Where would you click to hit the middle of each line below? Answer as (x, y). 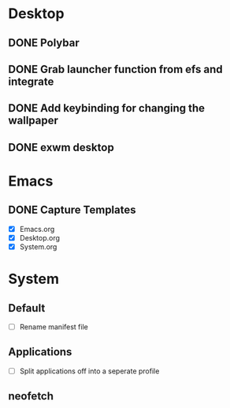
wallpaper (33, 121)
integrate (31, 81)
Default (27, 308)
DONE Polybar (44, 43)
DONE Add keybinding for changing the (107, 108)
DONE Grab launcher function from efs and (115, 69)
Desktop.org (40, 237)
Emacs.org (37, 229)
